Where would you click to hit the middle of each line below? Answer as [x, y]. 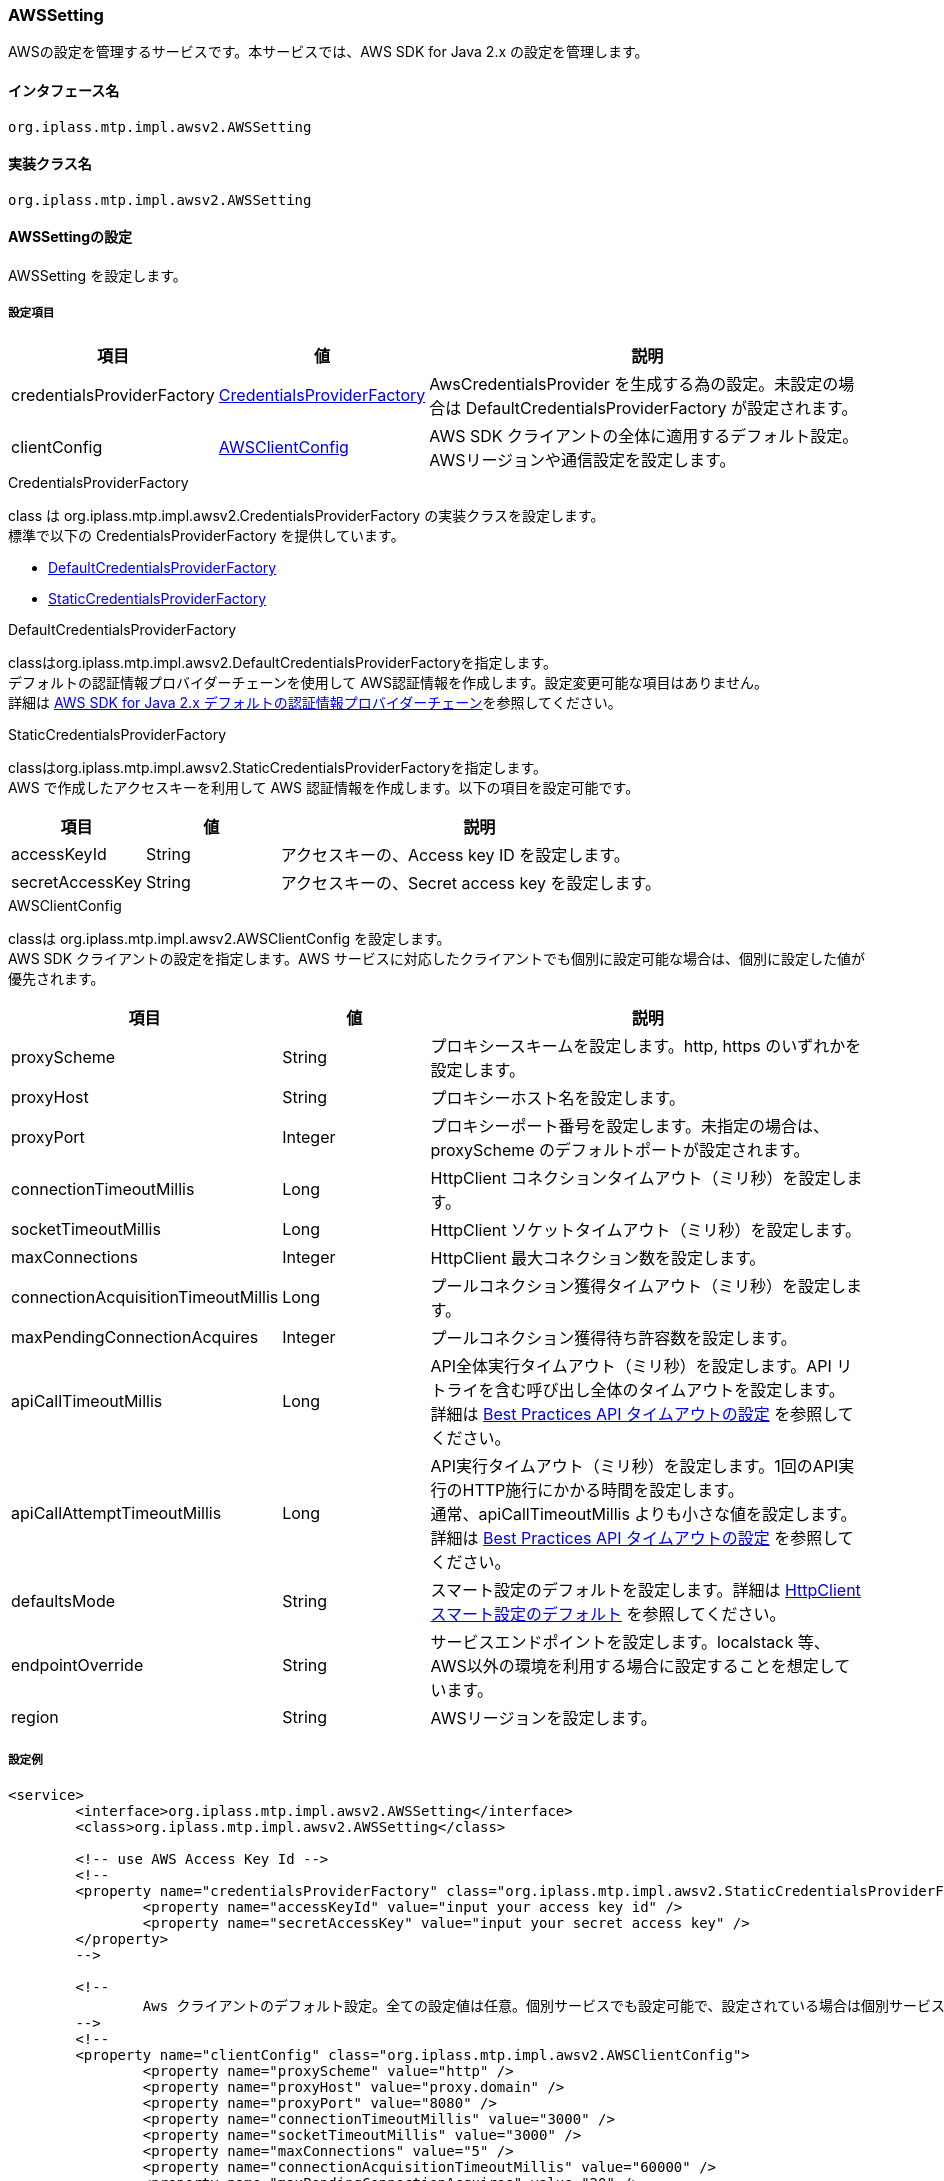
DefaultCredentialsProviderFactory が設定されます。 [661, 407]
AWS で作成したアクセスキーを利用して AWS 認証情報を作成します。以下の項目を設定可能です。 [324, 787]
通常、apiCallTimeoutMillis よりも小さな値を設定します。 [643, 1513]
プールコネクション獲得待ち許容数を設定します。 [613, 1337]
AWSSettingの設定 [70, 237]
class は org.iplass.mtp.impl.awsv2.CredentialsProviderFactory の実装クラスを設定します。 [306, 515]
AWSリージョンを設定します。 [543, 1717]
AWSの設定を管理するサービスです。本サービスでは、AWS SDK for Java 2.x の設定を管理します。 [328, 52]
